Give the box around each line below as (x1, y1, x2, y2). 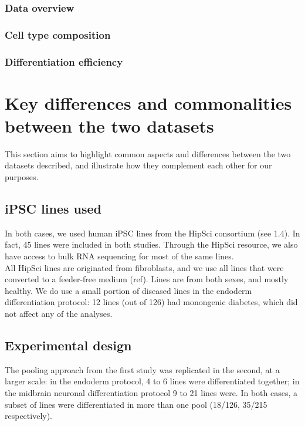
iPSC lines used (5, 200, 102, 218)
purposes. (5, 171, 39, 183)
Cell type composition (5, 27, 111, 42)
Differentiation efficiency (5, 54, 123, 69)
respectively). (5, 410, 53, 422)
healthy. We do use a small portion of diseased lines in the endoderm (5, 284, 252, 296)
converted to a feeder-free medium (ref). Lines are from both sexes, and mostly (5, 273, 289, 285)
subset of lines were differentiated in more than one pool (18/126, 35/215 (5, 398, 267, 410)
